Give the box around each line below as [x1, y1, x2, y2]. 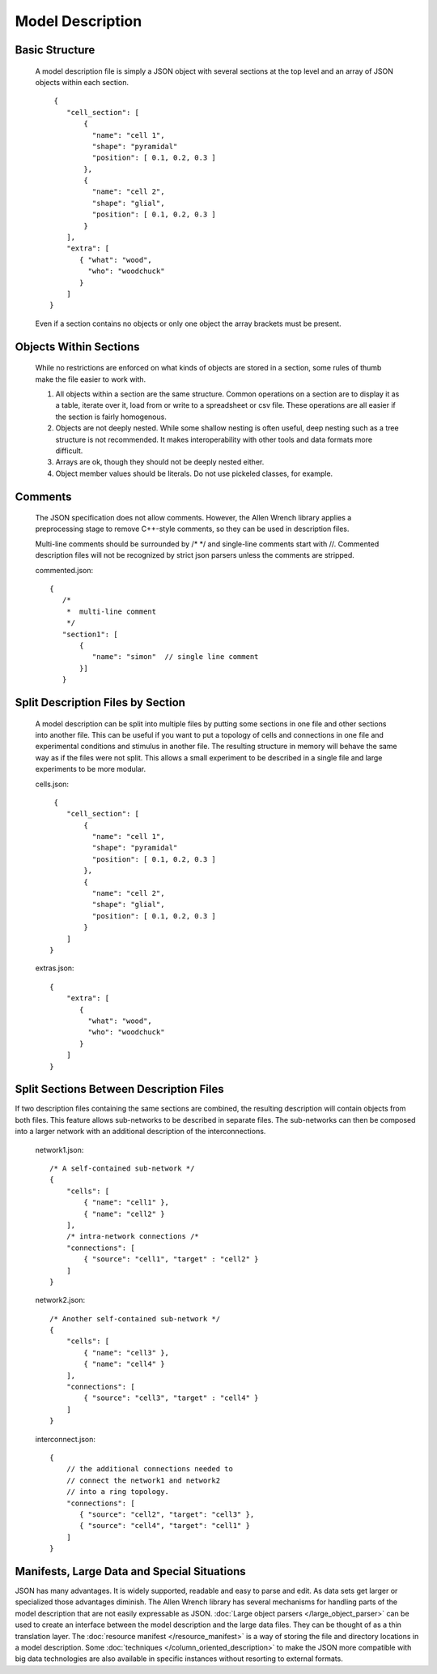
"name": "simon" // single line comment [91, 653, 259, 661]
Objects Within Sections [15, 340, 140, 353]
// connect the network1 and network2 [66, 1475, 221, 1485]
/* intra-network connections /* [66, 1232, 200, 1241]
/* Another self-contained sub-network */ [49, 1314, 221, 1323]
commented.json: [35, 565, 94, 575]
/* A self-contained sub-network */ [49, 1163, 195, 1173]
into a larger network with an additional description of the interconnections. [15, 1127, 266, 1137]
